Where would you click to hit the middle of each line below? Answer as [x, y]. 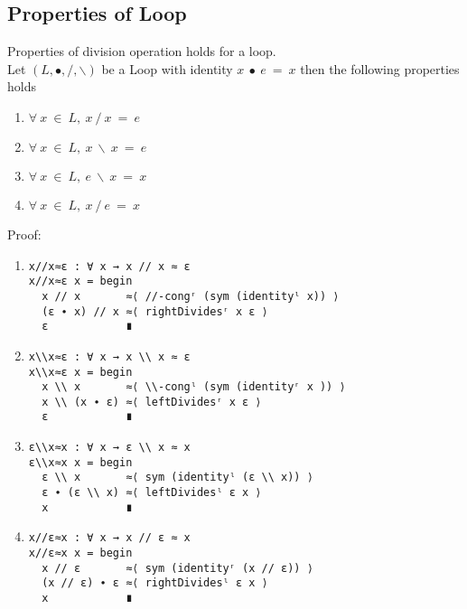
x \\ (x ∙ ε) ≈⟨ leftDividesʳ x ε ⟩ [152, 402]
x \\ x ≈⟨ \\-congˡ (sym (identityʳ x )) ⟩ [194, 387]
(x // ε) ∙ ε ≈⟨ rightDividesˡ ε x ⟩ [155, 583]
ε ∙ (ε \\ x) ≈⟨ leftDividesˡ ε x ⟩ [152, 493]
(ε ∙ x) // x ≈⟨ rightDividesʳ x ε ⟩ [155, 311]
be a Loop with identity [167, 68]
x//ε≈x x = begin [80, 553]
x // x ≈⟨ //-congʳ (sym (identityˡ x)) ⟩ [191, 296]
